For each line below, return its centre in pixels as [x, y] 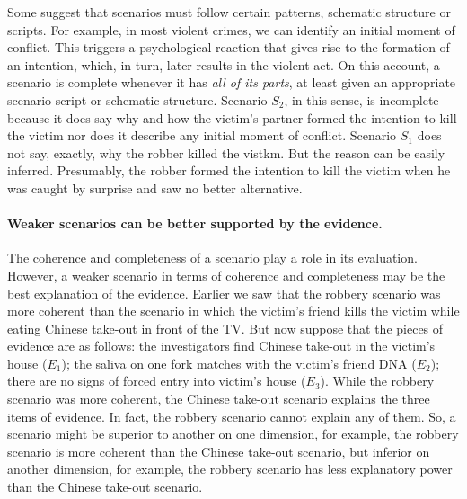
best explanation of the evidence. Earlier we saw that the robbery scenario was [224, 293]
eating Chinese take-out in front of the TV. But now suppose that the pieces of [225, 328]
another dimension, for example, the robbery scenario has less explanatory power [230, 469]
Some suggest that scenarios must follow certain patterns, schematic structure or [229, 12]
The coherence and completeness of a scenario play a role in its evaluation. [212, 258]
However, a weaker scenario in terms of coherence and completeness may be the [226, 275]
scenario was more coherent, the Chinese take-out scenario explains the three [219, 399]
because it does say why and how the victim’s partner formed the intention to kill [232, 117]
